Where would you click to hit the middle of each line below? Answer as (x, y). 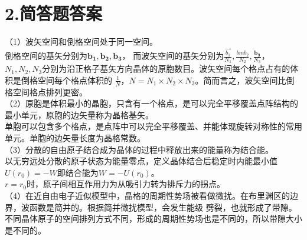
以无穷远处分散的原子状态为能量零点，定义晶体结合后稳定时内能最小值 (141, 161)
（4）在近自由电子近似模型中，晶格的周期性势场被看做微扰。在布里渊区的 (147, 195)
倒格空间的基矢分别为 (46, 55)
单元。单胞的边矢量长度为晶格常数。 (75, 138)
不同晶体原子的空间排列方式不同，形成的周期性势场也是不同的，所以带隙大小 (153, 219)
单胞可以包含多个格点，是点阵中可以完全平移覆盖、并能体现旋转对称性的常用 (153, 126)
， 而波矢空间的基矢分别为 (173, 55)
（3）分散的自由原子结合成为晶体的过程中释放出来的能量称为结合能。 (139, 149)
